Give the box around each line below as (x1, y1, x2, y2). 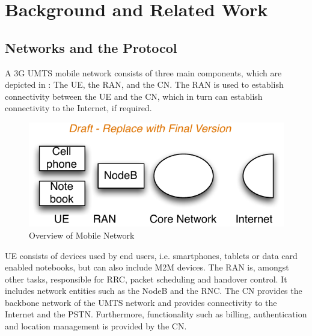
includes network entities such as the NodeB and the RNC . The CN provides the (5, 284, 302, 297)
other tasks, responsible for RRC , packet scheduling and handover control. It (5, 272, 287, 285)
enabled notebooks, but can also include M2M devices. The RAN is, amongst (5, 261, 289, 273)
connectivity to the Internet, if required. (5, 102, 152, 114)
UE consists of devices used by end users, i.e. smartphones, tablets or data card (5, 249, 298, 261)
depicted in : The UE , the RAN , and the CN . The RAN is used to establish (5, 78, 284, 91)
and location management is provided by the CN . (5, 320, 187, 332)
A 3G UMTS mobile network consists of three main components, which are (5, 66, 282, 79)
